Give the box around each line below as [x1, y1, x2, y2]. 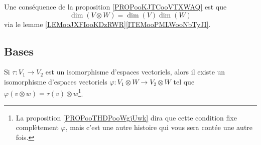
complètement [16, 122, 59, 132]
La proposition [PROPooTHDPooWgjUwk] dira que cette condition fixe [16, 112, 237, 122]
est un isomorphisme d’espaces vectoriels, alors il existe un [45, 66, 225, 77]
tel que [173, 76, 195, 86]
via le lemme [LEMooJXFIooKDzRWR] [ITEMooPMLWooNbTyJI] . [4, 18, 211, 29]
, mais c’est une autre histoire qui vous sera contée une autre [65, 122, 253, 132]
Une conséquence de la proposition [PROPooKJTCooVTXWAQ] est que [4, 1, 227, 11]
